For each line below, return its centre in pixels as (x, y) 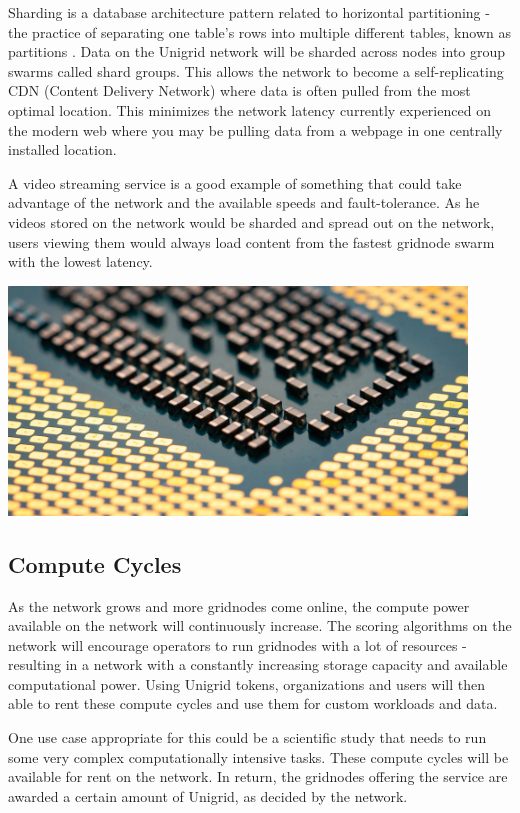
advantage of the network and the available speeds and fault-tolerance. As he (244, 202)
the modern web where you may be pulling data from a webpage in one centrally (255, 129)
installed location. (62, 149)
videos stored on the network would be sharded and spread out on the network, (251, 221)
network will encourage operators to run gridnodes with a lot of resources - (237, 644)
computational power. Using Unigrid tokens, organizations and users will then (246, 683)
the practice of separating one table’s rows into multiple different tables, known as (259, 31)
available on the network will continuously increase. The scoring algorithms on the (260, 625)
